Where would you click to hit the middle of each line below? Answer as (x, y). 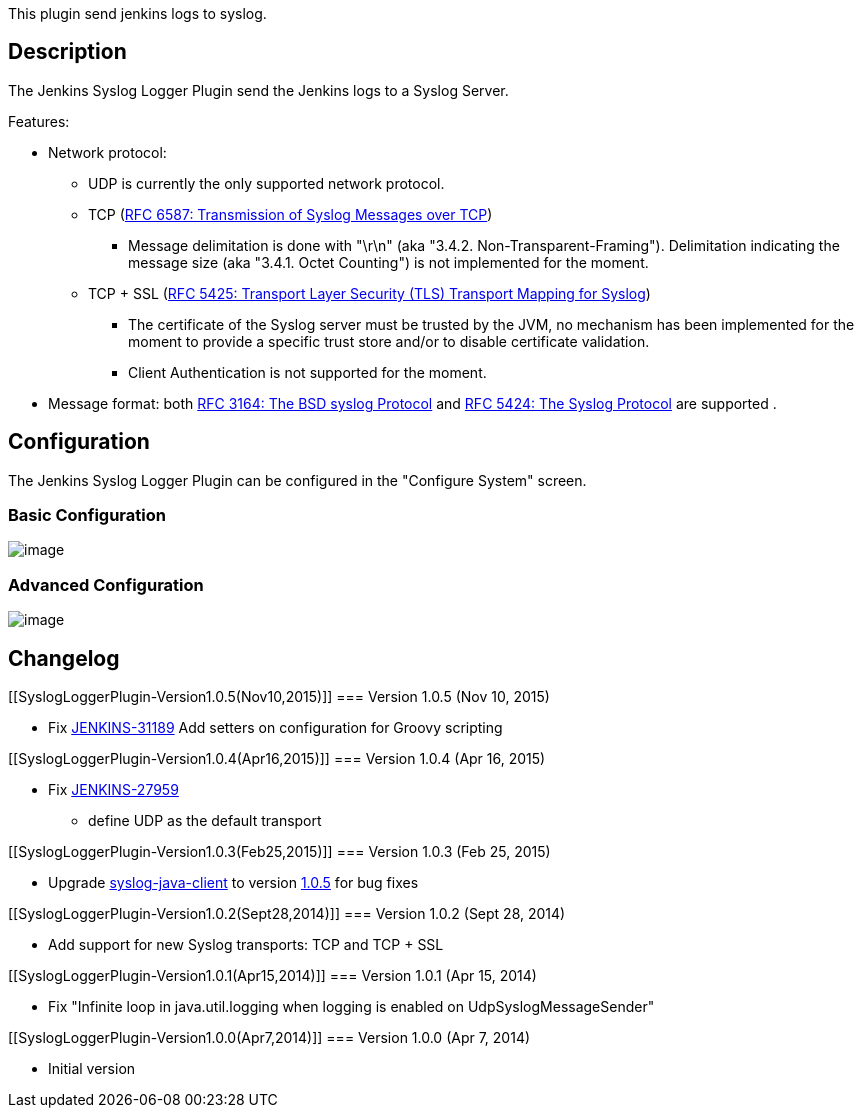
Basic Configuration (87, 515)
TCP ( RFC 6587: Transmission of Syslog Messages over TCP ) (290, 214)
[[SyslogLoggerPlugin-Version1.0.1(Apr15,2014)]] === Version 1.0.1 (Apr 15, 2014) (272, 976)
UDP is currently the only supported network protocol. (266, 183)
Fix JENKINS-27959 (113, 790)
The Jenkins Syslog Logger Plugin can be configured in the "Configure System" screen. (297, 480)
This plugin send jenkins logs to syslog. (137, 13)
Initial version (92, 1069)
